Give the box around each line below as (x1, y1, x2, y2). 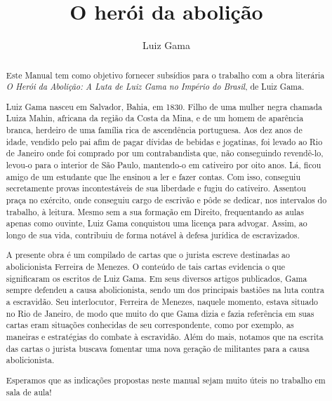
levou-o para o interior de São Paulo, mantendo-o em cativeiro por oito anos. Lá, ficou (6, 159, 321, 170)
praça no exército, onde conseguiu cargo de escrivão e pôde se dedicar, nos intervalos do (6, 193, 327, 205)
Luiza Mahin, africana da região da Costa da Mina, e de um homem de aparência (6, 112, 304, 124)
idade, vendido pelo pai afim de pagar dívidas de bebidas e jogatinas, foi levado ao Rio (6, 135, 323, 147)
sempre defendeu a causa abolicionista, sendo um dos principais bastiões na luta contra (6, 284, 324, 296)
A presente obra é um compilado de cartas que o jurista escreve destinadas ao (6, 249, 290, 261)
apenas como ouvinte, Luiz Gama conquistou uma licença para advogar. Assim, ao (6, 217, 307, 229)
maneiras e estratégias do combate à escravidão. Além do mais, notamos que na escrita (6, 331, 324, 343)
